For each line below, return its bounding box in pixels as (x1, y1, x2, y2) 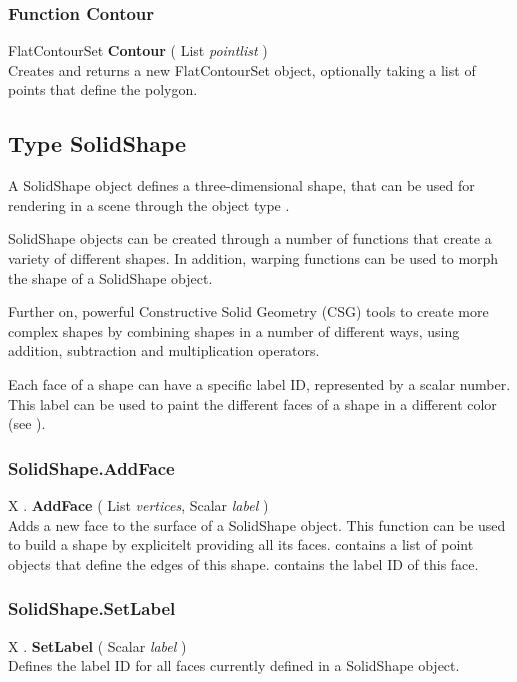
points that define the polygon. (8, 79, 198, 100)
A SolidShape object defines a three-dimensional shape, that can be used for (8, 175, 475, 196)
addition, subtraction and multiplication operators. (8, 340, 320, 361)
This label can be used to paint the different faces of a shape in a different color (8, 393, 497, 414)
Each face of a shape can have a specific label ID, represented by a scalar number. (8, 373, 511, 394)
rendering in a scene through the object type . (8, 194, 290, 215)
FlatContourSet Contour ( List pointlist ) (8, 40, 268, 61)
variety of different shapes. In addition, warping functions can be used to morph (8, 247, 499, 268)
